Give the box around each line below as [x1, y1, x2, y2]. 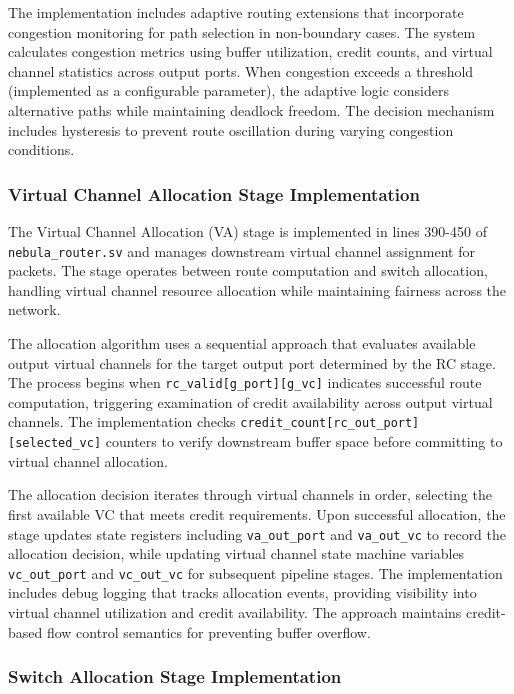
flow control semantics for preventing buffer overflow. [46, 621, 371, 642]
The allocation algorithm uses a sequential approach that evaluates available [8, 333, 476, 353]
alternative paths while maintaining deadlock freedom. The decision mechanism [8, 99, 495, 120]
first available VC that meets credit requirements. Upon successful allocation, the [8, 503, 506, 524]
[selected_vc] [8, 436, 102, 451]
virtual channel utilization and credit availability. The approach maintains [8, 602, 462, 623]
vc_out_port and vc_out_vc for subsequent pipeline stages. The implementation [8, 562, 503, 583]
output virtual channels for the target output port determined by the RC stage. [8, 352, 496, 373]
